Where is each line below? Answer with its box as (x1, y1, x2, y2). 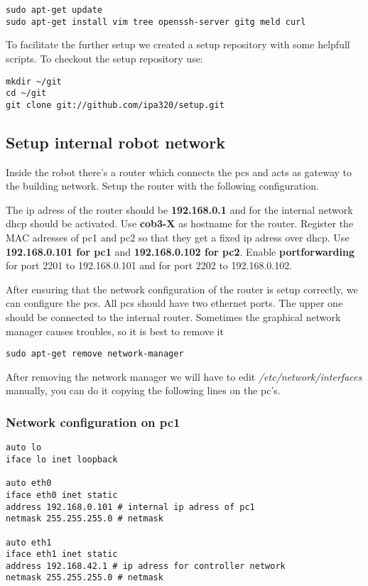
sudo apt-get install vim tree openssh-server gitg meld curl (6, 16, 306, 27)
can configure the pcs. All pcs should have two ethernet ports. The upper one (6, 295, 343, 310)
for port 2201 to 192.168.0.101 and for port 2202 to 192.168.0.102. (6, 258, 293, 273)
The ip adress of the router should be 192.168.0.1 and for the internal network (6, 202, 353, 217)
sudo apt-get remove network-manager (6, 349, 184, 359)
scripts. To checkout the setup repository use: (6, 50, 203, 65)
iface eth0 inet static (6, 489, 118, 500)
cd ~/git (6, 88, 47, 99)
